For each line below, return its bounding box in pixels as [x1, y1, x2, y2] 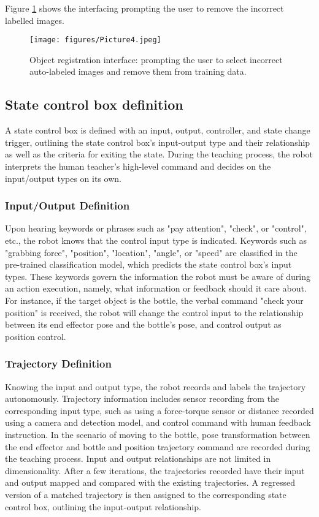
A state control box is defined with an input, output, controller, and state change [5, 124, 310, 137]
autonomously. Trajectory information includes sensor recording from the [5, 392, 280, 405]
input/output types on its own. [5, 172, 121, 184]
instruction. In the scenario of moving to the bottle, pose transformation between [5, 428, 310, 440]
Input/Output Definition [5, 198, 130, 213]
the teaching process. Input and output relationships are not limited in [5, 452, 271, 465]
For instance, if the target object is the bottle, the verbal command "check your [5, 293, 304, 306]
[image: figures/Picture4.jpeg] [29, 36, 161, 45]
